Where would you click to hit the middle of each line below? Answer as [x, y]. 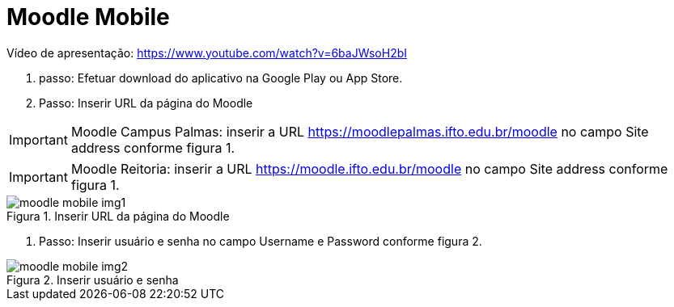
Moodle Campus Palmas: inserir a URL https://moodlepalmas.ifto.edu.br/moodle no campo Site [360, 131]
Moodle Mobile [88, 17]
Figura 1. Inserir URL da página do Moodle [118, 216]
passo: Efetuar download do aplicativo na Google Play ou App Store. [221, 78]
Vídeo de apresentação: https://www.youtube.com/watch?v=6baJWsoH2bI [207, 53]
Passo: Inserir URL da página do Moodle [146, 103]
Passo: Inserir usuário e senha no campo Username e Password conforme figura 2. [261, 241]
